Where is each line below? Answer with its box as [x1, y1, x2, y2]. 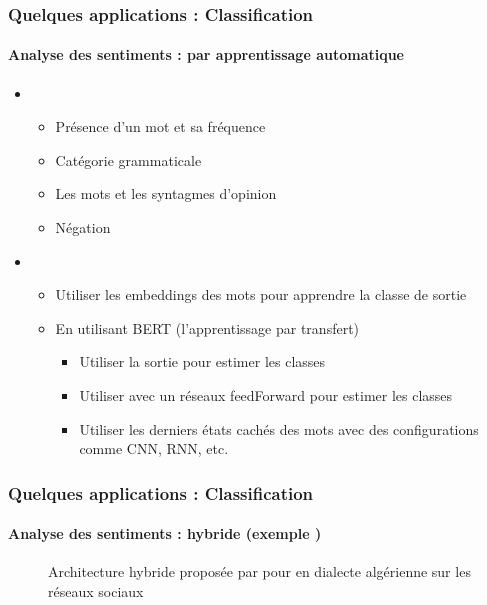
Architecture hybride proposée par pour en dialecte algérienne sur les [48, 561, 471, 582]
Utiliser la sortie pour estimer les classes [79, 351, 326, 372]
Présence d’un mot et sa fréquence [55, 116, 266, 137]
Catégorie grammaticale [55, 149, 202, 170]
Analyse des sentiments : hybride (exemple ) [8, 523, 322, 544]
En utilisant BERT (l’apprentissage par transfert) [55, 317, 360, 338]
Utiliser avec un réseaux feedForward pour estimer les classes [79, 384, 453, 405]
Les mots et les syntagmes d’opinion [55, 183, 277, 204]
